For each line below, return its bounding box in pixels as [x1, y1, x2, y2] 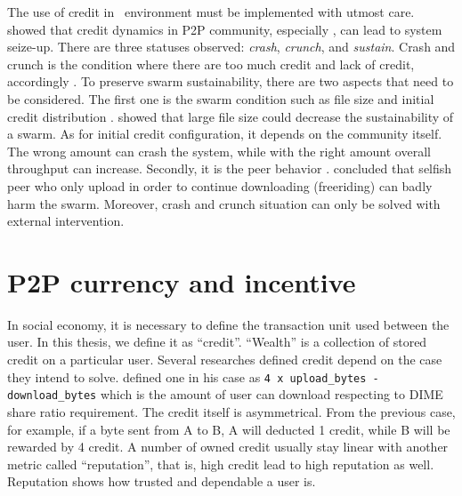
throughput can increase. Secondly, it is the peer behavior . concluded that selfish [7, 159, 452, 178]
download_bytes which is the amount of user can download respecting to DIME [7, 385, 443, 404]
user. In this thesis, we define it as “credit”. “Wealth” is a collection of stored [7, 332, 427, 351]
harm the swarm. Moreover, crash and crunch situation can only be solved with [7, 194, 441, 212]
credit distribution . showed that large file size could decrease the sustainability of [7, 107, 454, 125]
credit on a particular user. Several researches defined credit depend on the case [7, 350, 442, 369]
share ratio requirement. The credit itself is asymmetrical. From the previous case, [7, 402, 456, 420]
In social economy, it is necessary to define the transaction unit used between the [7, 315, 450, 333]
